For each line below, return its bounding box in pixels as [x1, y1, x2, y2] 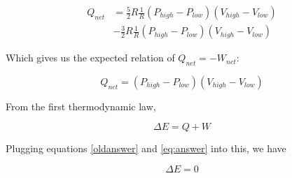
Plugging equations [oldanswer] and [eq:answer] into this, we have [6, 141, 286, 156]
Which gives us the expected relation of [6, 50, 175, 65]
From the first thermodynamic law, [6, 98, 156, 113]
